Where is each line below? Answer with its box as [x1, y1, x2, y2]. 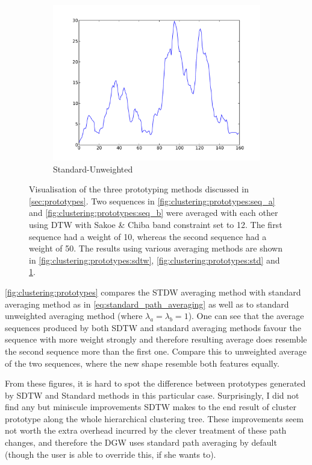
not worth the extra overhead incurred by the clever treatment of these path [5, 424, 287, 437]
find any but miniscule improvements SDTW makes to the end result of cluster [5, 400, 297, 413]
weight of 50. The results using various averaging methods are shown [29, 242, 282, 255]
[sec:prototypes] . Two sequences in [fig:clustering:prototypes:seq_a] [29, 194, 275, 207]
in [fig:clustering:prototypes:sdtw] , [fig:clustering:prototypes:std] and [29, 253, 280, 266]
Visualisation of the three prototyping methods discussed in [29, 183, 249, 195]
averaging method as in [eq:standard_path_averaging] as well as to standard [5, 297, 289, 310]
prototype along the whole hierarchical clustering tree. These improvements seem [5, 412, 304, 425]
